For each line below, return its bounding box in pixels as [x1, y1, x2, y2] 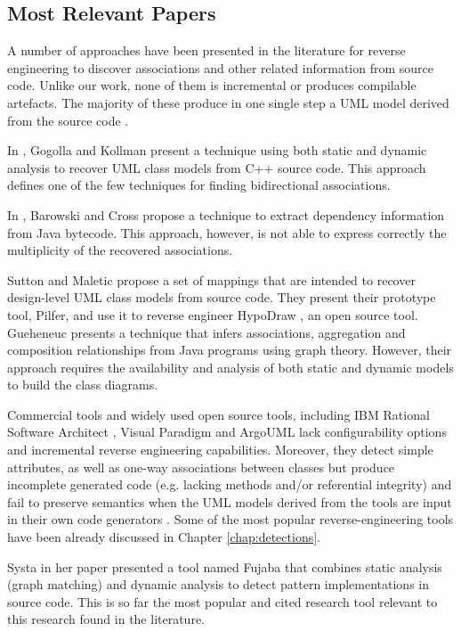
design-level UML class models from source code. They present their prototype [7, 288, 436, 307]
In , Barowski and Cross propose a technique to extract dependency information [7, 205, 445, 224]
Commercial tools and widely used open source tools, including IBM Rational [7, 405, 430, 423]
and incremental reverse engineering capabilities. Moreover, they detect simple [7, 440, 433, 459]
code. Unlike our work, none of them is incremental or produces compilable [7, 76, 417, 94]
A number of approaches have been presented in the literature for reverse [7, 41, 406, 60]
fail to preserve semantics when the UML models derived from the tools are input [7, 492, 452, 511]
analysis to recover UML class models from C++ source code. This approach [7, 158, 426, 176]
